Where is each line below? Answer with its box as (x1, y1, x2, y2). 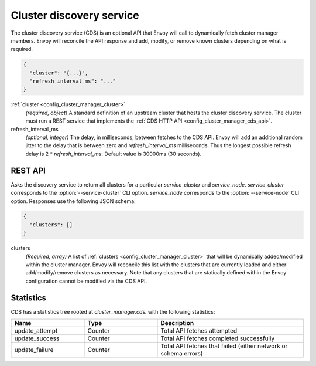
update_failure (14, 346, 54, 354)
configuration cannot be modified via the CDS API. (25, 277, 147, 284)
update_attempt (14, 327, 58, 335)
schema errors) (160, 350, 203, 358)
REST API (11, 165, 46, 175)
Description (160, 319, 194, 327)
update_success (14, 334, 60, 343)
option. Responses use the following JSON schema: (11, 197, 136, 205)
